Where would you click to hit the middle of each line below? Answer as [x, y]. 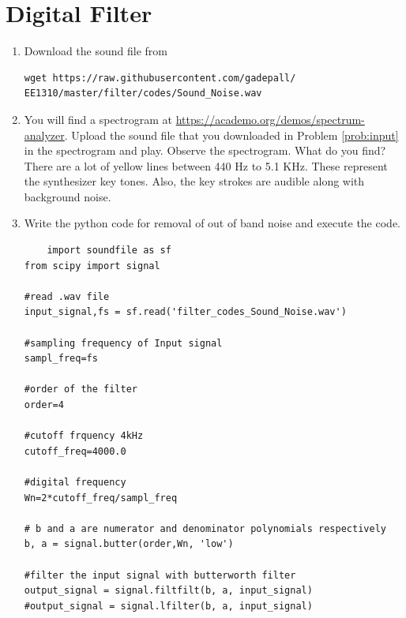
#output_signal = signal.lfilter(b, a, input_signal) [168, 606]
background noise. [68, 196]
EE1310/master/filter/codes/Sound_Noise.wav [143, 94]
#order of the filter [81, 390]
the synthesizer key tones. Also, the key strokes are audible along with [194, 181]
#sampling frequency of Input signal [123, 343]
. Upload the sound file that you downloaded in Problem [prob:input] [231, 135]
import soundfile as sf [109, 251]
